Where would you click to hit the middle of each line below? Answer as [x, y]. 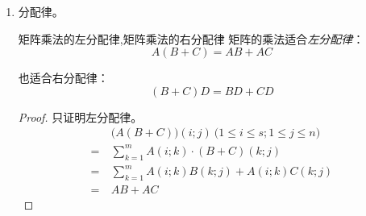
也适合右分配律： [63, 78]
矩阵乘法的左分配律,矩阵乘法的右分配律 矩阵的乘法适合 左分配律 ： [191, 38]
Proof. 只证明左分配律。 [80, 116]
